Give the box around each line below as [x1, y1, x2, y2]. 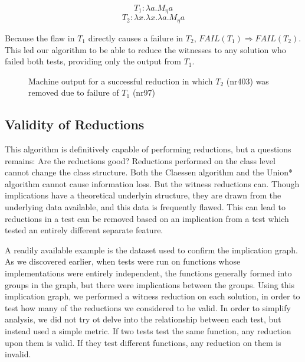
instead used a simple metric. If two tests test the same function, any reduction [5, 324, 291, 337]
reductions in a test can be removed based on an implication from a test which [5, 212, 289, 224]
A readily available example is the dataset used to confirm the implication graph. [5, 243, 298, 256]
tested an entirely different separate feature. [5, 224, 163, 236]
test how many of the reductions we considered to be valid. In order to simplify [5, 301, 291, 314]
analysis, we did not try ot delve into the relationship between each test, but [5, 313, 281, 325]
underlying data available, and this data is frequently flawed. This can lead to [5, 201, 286, 213]
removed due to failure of [28, 86, 119, 99]
